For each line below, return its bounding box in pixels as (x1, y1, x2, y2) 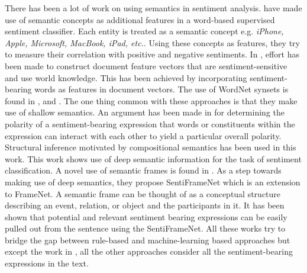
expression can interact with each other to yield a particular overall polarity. (5, 129, 282, 142)
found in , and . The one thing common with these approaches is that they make (5, 94, 298, 107)
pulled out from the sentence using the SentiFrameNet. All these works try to (5, 222, 286, 235)
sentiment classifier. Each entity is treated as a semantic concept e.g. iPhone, (5, 25, 284, 37)
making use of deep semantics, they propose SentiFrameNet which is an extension (5, 175, 300, 188)
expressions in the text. (5, 257, 89, 269)
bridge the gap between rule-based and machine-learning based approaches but (5, 233, 290, 246)
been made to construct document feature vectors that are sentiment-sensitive (5, 59, 287, 72)
